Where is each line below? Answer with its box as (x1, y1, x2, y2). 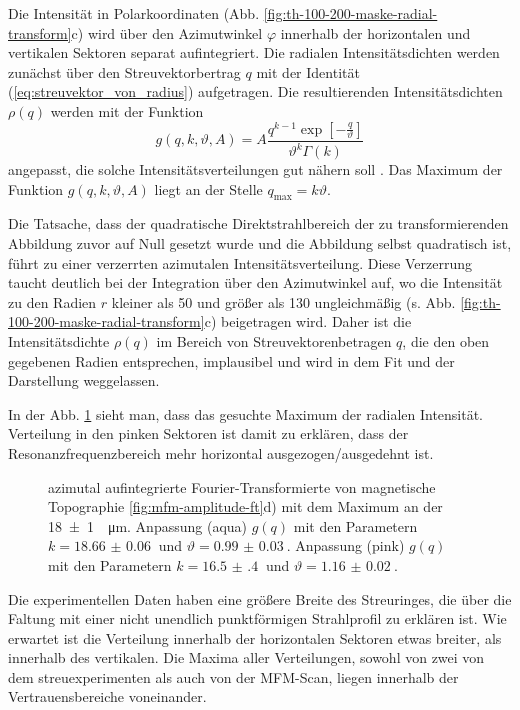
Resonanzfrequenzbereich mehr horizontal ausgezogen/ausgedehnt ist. (8, 442, 434, 463)
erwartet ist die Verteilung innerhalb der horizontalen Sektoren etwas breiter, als (8, 627, 502, 648)
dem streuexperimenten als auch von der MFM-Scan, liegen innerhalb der (8, 666, 459, 687)
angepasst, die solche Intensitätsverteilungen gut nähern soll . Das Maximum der (8, 159, 503, 180)
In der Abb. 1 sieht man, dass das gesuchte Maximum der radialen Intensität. (8, 403, 484, 424)
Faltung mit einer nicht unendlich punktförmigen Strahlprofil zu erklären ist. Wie (8, 608, 507, 629)
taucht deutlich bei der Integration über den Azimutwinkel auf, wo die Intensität (8, 272, 503, 293)
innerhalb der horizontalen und (280, 22, 471, 43)
